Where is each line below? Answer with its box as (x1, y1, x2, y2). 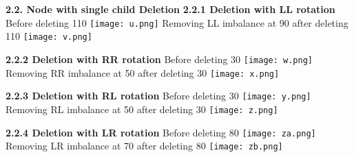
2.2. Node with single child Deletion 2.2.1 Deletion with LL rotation (6, 2, 335, 16)
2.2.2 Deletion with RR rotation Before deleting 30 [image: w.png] (6, 51, 313, 66)
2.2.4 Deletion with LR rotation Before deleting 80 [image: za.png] (6, 125, 316, 139)
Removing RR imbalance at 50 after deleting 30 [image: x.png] (6, 65, 280, 80)
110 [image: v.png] (6, 29, 92, 43)
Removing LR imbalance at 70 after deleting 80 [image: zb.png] (6, 138, 283, 153)
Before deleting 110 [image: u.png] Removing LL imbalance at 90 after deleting (6, 15, 348, 29)
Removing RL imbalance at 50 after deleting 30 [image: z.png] (6, 101, 278, 116)
